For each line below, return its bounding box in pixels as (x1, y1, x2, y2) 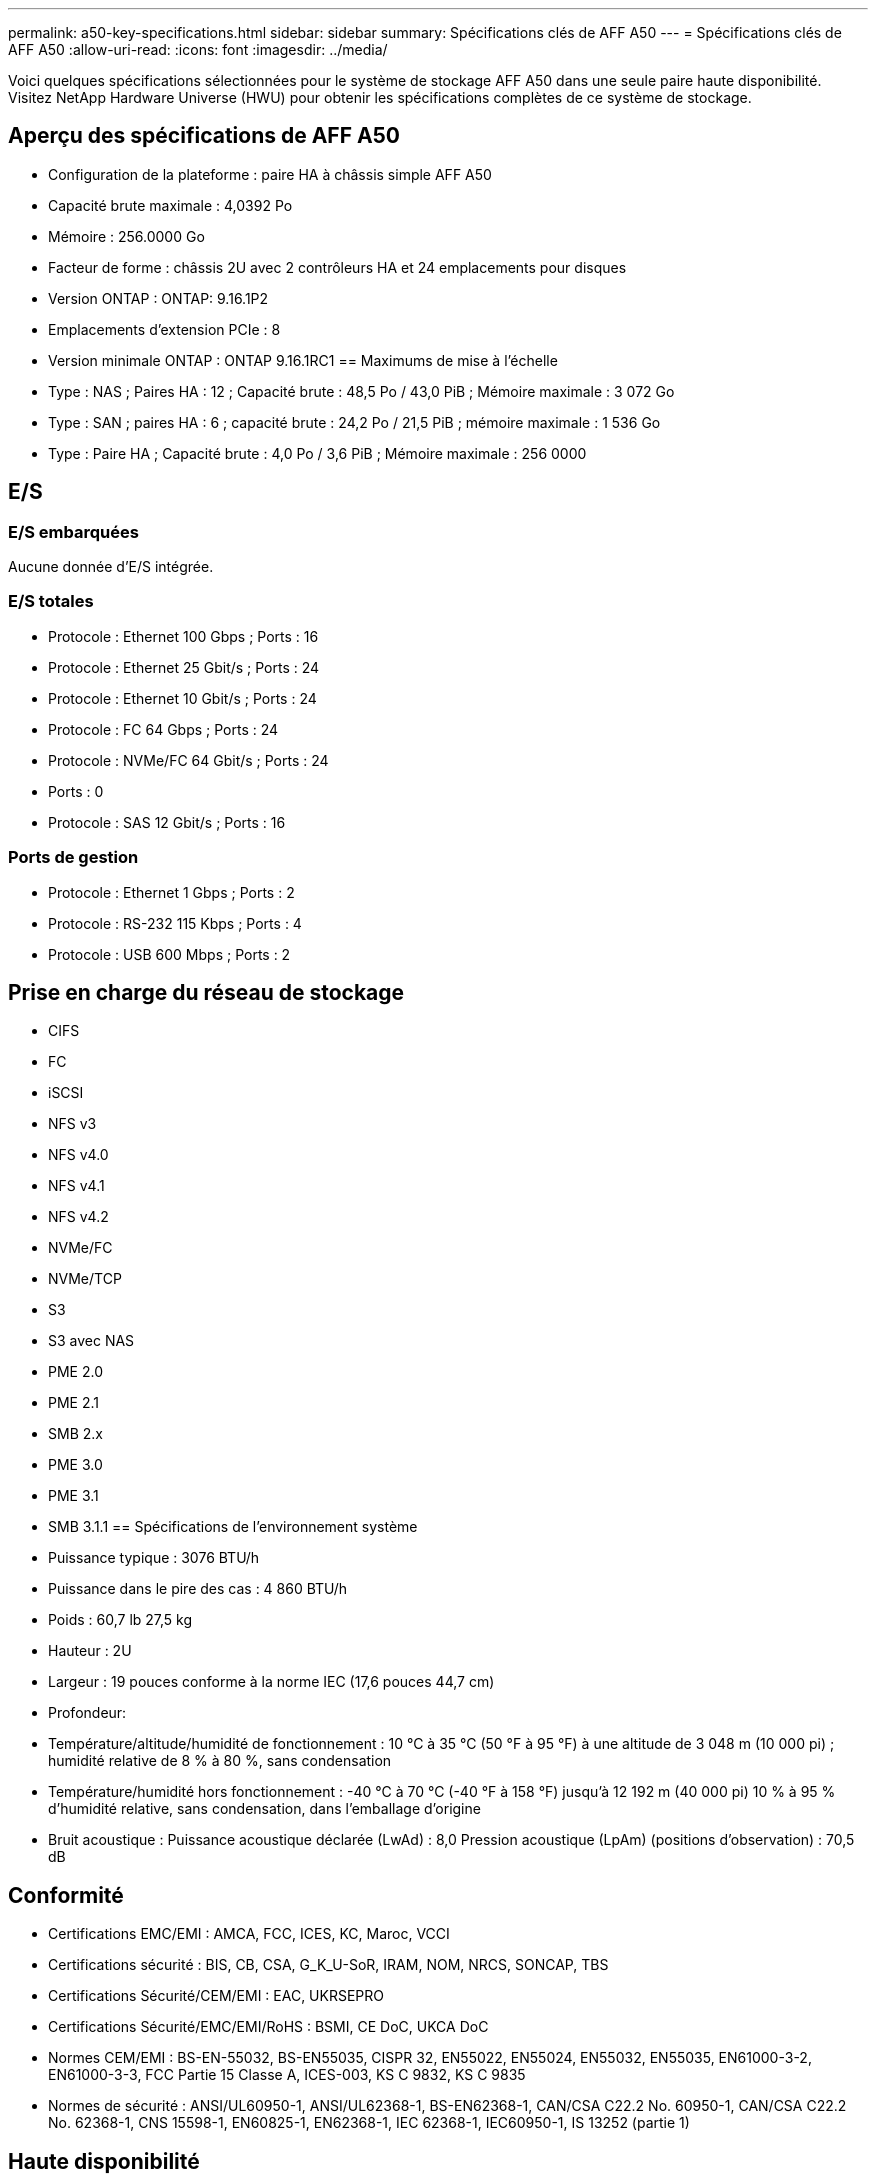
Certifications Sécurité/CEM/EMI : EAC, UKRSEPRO (48, 1987, 384, 2005)
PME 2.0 (48, 1363, 103, 1381)
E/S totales (8, 591, 94, 612)
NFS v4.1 (48, 1177, 105, 1195)
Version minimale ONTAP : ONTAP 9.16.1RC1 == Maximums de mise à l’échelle (48, 351, 558, 369)
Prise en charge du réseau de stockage (8, 979, 405, 1005)
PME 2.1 (48, 1394, 99, 1412)
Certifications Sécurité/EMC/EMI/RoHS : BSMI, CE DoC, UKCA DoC (48, 2018, 489, 2036)
